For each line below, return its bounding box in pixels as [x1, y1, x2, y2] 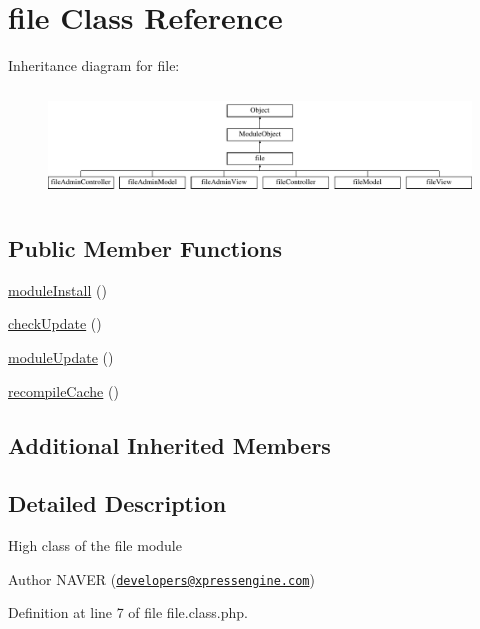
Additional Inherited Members [8, 429, 331, 460]
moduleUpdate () [8, 346, 114, 367]
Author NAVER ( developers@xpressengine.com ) [8, 568, 315, 589]
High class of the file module [8, 535, 182, 556]
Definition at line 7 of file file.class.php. [8, 602, 248, 623]
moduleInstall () [8, 279, 107, 300]
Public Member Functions [8, 232, 282, 263]
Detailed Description [8, 488, 227, 519]
